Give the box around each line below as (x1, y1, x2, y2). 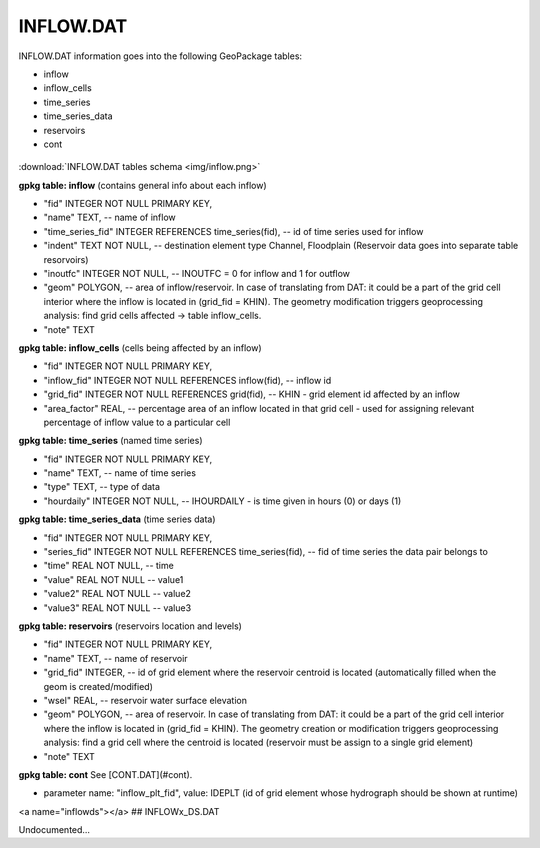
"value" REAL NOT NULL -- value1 (43, 573, 184, 585)
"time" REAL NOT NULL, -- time (43, 560, 174, 572)
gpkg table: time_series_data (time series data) (18, 513, 216, 525)
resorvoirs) (43, 253, 89, 265)
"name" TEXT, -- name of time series (43, 467, 197, 479)
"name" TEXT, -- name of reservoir (43, 652, 189, 664)
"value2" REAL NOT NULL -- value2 (43, 588, 192, 600)
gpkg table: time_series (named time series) (18, 435, 204, 447)
